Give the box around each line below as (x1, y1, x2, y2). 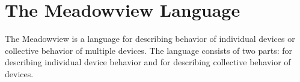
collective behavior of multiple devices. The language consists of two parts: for (5, 44, 293, 56)
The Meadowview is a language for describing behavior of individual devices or (5, 32, 295, 45)
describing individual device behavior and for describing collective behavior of (5, 56, 291, 68)
